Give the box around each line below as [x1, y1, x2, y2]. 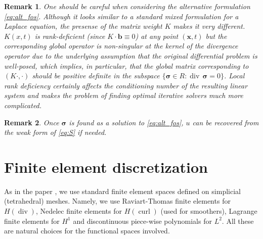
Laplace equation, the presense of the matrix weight [4, 21, 162, 31]
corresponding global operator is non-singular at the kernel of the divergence [4, 40, 238, 51]
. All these [222, 215, 254, 226]
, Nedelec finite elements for [35, 206, 122, 216]
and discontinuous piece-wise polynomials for [73, 215, 212, 226]
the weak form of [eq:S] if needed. [4, 127, 107, 137]
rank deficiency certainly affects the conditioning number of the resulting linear [4, 80, 248, 90]
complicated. [4, 100, 42, 110]
